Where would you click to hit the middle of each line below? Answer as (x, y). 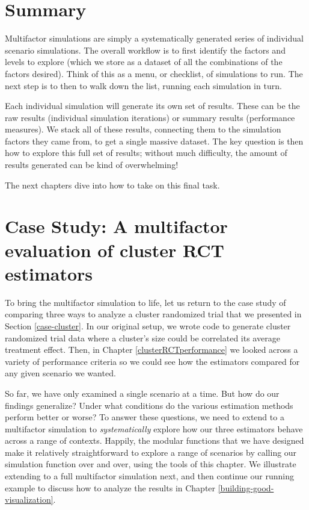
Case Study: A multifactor (116, 226)
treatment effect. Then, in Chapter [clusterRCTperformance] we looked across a (151, 350)
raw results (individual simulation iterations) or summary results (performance (150, 117)
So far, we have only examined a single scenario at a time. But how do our (142, 393)
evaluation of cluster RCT (115, 250)
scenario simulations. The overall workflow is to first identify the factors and (145, 50)
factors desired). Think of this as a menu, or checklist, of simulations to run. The (154, 73)
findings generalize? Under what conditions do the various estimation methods (149, 405)
